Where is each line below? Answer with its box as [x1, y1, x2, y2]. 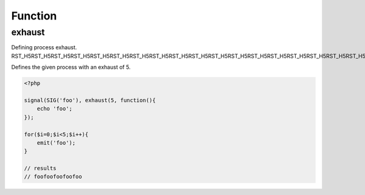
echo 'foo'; [36, 105, 73, 112]
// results [24, 165, 57, 172]
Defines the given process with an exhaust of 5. [11, 64, 131, 71]
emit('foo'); [36, 139, 76, 146]
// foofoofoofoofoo [24, 173, 82, 180]
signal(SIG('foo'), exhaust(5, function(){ [24, 97, 156, 103]
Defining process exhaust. [11, 44, 77, 51]
